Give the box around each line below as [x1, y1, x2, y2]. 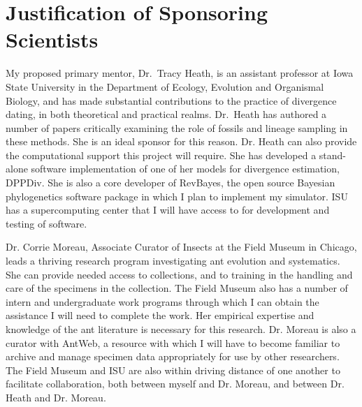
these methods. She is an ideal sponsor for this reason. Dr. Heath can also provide [6, 134, 357, 149]
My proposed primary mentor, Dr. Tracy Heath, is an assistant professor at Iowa [6, 66, 354, 80]
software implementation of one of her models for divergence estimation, [31, 161, 340, 176]
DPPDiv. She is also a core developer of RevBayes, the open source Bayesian [6, 175, 335, 190]
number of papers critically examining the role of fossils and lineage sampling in [6, 120, 348, 135]
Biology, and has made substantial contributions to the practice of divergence [6, 93, 337, 108]
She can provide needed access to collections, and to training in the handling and [6, 267, 353, 281]
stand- [319, 147, 347, 162]
